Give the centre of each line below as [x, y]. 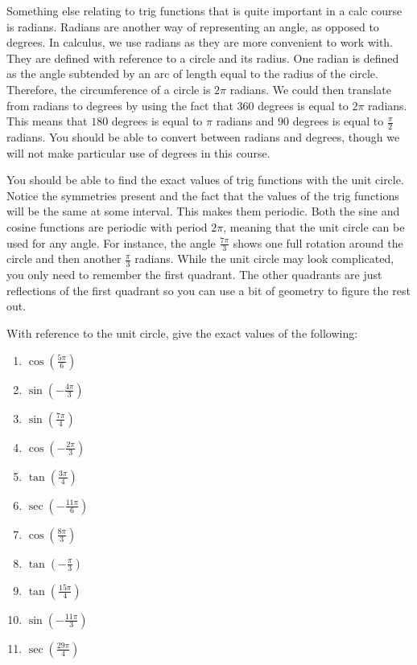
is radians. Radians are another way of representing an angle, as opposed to [193, 26]
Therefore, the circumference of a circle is [109, 89]
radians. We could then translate [310, 89]
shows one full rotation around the [318, 242]
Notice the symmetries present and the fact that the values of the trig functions [203, 195]
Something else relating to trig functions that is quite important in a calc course [204, 10]
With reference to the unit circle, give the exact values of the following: [182, 332]
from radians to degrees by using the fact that [120, 105]
